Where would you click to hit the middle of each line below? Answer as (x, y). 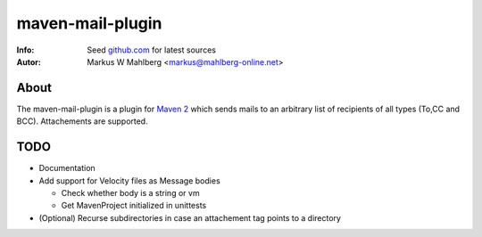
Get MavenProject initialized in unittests (134, 206)
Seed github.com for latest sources (151, 50)
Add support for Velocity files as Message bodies (129, 180)
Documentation (67, 168)
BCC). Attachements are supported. (82, 121)
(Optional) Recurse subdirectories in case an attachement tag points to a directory (190, 217)
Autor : (29, 61)
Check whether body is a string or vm (130, 192)
